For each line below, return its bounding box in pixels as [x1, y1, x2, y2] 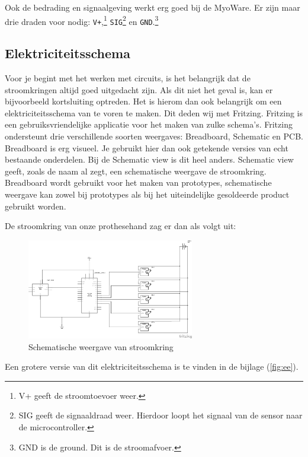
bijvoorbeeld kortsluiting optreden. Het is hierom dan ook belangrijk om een [5, 95, 282, 107]
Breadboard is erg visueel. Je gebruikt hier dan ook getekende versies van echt [5, 141, 288, 154]
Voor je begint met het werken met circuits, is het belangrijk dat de [5, 72, 251, 84]
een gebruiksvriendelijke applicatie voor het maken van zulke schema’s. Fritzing [5, 118, 293, 131]
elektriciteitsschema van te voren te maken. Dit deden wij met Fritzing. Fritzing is [5, 106, 303, 119]
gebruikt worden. [5, 199, 66, 212]
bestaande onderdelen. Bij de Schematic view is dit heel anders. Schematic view [5, 153, 294, 166]
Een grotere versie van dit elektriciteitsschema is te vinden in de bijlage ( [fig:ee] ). [5, 360, 299, 373]
